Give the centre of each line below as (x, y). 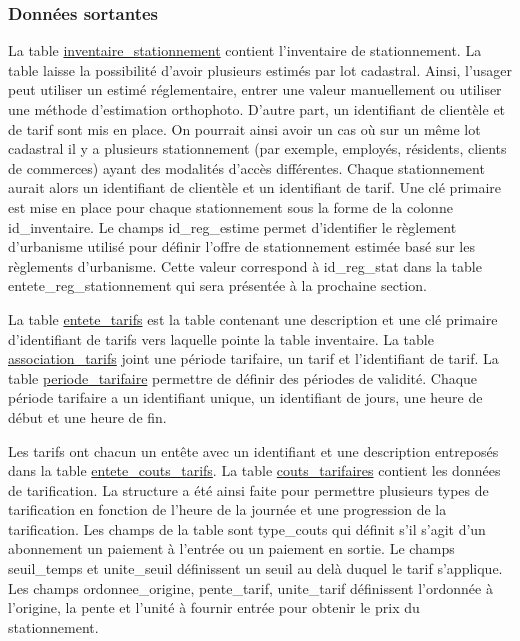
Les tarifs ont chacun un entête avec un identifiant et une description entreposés (253, 450)
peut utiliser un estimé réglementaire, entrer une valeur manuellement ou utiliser (255, 89)
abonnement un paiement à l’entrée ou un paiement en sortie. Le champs (231, 548)
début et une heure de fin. (87, 416)
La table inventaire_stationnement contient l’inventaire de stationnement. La (245, 50)
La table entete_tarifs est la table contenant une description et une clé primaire (253, 318)
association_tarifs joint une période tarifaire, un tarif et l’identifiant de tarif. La (253, 358)
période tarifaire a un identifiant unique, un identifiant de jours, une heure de (245, 397)
